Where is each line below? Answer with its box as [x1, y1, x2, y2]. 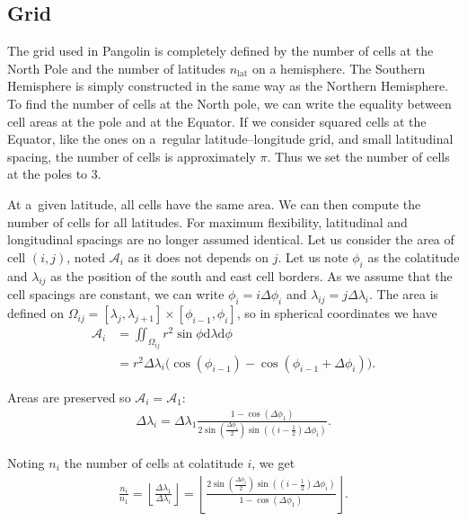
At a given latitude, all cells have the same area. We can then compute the [7, 194, 421, 213]
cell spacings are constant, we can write [7, 285, 225, 304]
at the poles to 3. [7, 164, 101, 183]
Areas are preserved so [7, 387, 131, 406]
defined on [7, 304, 65, 322]
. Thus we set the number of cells [267, 146, 450, 165]
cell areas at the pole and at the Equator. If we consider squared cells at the [7, 111, 427, 130]
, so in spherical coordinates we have [236, 304, 437, 322]
